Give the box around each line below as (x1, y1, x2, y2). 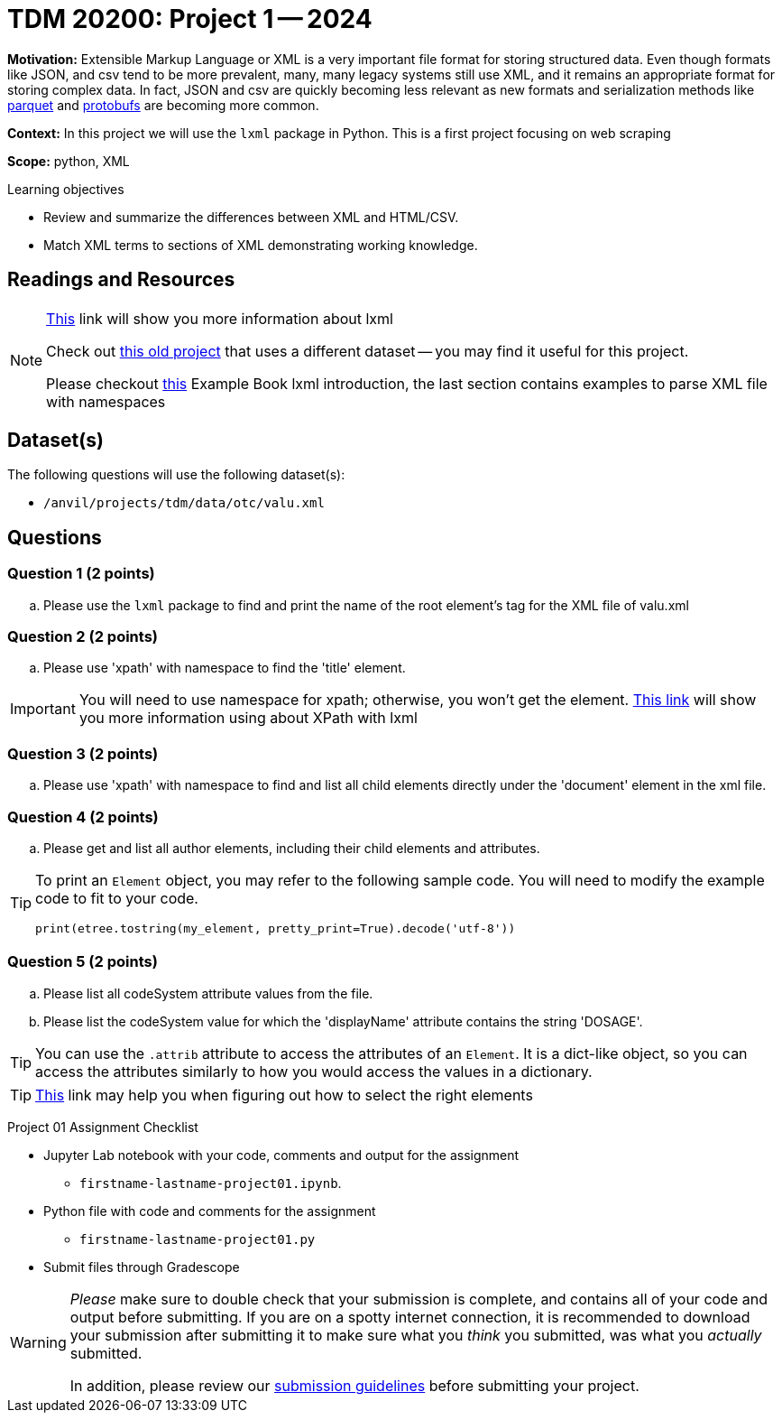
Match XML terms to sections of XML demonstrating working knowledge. (43, 237, 478, 253)
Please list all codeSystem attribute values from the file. (43, 985, 373, 1001)
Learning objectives (7, 181, 124, 197)
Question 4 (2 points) (7, 807, 159, 826)
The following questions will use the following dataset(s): (7, 467, 345, 483)
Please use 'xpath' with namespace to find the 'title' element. (43, 660, 406, 676)
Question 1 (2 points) (7, 564, 155, 583)
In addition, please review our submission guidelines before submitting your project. (69, 1376, 639, 1395)
